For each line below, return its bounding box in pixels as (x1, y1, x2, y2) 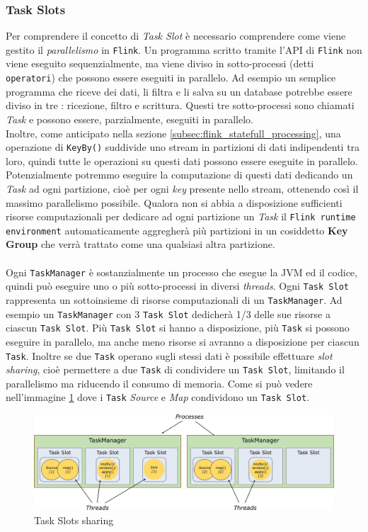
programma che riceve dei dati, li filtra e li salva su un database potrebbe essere (6, 84, 352, 98)
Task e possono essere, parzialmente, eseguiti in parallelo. (6, 111, 253, 126)
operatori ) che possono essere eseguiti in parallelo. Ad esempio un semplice (6, 70, 336, 85)
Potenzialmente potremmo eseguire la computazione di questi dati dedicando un (6, 167, 353, 182)
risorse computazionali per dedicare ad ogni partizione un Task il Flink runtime (6, 209, 356, 224)
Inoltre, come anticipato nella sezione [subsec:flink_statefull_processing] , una (6, 125, 341, 140)
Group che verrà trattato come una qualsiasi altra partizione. (6, 237, 275, 251)
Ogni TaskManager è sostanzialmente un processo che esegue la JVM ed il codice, (6, 264, 357, 279)
